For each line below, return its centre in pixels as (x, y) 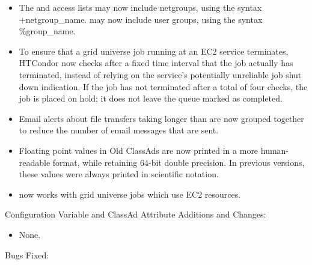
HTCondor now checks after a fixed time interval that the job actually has (156, 63)
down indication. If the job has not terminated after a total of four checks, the (163, 86)
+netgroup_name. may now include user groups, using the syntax (141, 19)
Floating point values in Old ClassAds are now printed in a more (139, 150)
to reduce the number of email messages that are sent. (119, 130)
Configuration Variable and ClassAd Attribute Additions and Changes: (136, 214)
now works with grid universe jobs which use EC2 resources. (130, 194)
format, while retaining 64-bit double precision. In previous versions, (179, 162)
